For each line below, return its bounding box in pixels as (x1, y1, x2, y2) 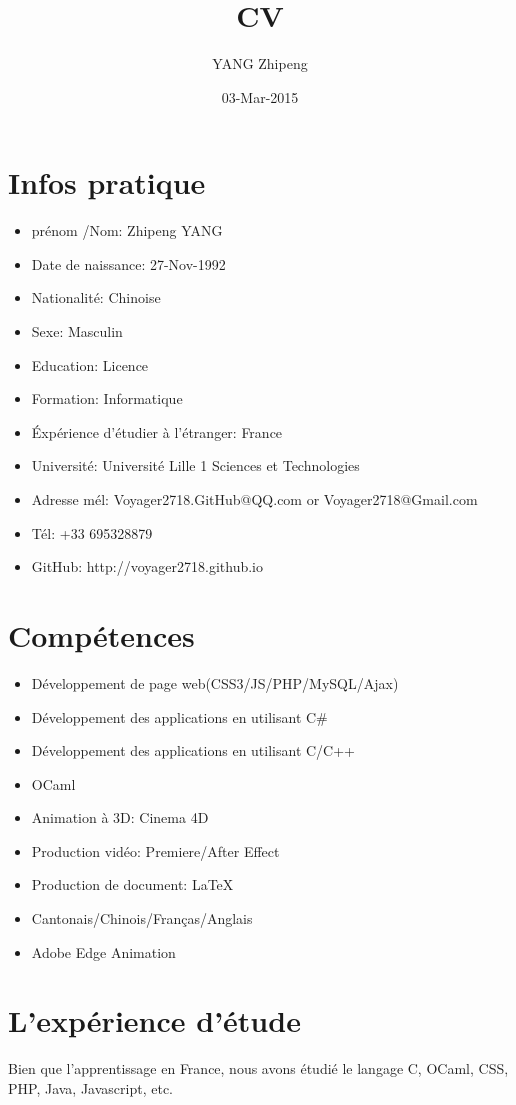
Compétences (8, 614, 195, 655)
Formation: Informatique (31, 388, 183, 409)
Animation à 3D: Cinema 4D (31, 807, 209, 828)
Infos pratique (8, 162, 206, 203)
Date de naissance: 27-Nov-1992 (31, 253, 226, 274)
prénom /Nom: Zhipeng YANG (31, 220, 223, 241)
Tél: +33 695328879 (31, 522, 153, 543)
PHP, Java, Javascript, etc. (8, 1077, 174, 1098)
